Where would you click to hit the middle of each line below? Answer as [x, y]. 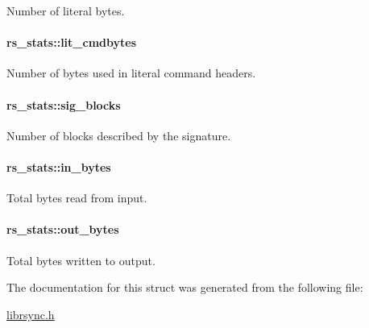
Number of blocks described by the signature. [119, 135]
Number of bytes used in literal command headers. [131, 73]
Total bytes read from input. [77, 198]
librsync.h [31, 314]
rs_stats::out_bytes [63, 229]
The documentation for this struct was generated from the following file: [185, 287]
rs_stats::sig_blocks [64, 104]
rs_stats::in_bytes [59, 166]
